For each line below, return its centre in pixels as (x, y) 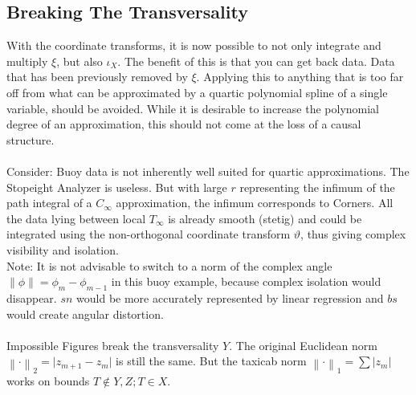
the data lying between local (76, 218)
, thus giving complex (353, 234)
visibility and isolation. (63, 249)
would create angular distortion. (85, 314)
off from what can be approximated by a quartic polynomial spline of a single (197, 92)
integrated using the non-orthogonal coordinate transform (149, 234)
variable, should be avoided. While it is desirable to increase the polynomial (193, 108)
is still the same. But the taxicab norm (211, 361)
